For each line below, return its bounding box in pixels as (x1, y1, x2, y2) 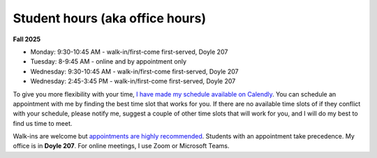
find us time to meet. (13, 119, 73, 127)
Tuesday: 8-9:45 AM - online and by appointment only (30, 57, 187, 66)
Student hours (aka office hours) (13, 10, 206, 26)
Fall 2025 (13, 35, 41, 43)
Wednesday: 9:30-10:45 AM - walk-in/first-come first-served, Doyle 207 (30, 67, 239, 76)
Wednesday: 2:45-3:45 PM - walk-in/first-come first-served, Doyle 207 (30, 77, 236, 85)
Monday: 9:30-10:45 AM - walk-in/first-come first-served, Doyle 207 (30, 48, 228, 56)
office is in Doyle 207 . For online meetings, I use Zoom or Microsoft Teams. (13, 142, 230, 150)
